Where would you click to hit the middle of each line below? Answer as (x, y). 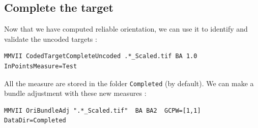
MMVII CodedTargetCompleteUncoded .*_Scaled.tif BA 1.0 (101, 56)
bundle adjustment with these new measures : (75, 93)
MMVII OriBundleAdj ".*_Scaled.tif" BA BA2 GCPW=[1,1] (103, 110)
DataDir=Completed (35, 121)
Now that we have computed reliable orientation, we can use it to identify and (126, 29)
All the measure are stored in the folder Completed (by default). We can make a (129, 83)
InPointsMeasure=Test (41, 66)
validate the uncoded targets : (51, 39)
